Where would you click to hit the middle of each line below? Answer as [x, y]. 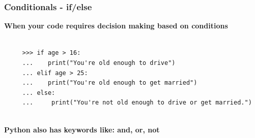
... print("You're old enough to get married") [110, 83]
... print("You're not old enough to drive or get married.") [137, 103]
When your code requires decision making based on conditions [116, 26]
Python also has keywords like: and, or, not [82, 129]
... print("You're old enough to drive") [99, 63]
